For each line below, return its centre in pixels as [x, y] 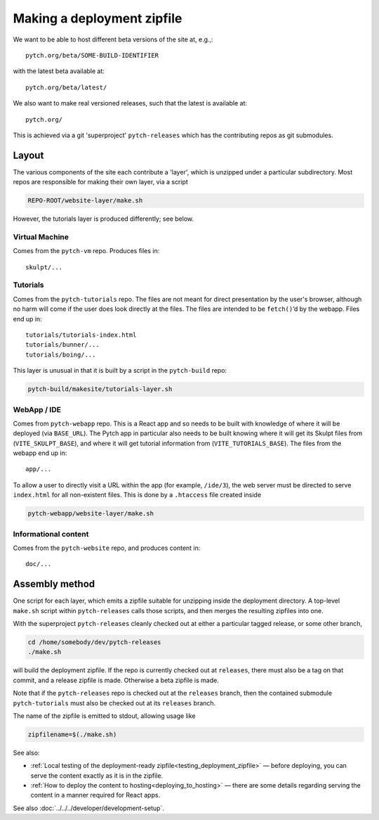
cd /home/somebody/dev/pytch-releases [94, 642]
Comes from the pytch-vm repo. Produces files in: [86, 251]
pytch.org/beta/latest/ [66, 87]
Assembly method [54, 584]
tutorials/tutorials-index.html [81, 335]
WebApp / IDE [37, 409]
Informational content [51, 534]
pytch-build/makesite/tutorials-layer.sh [100, 389]
